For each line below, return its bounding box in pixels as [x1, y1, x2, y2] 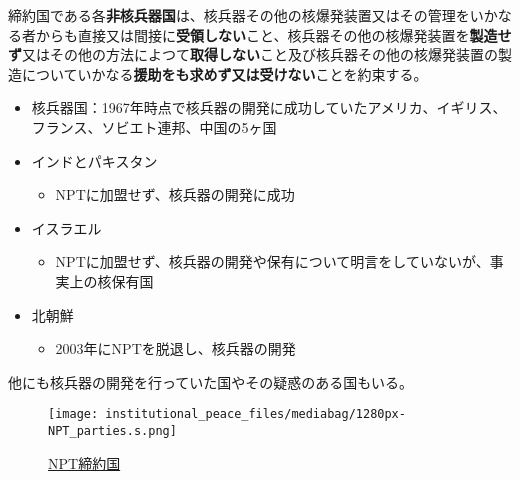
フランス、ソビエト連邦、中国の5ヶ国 [31, 116, 277, 137]
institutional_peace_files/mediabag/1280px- [105, 407, 406, 422]
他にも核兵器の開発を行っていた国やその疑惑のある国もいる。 [8, 371, 414, 392]
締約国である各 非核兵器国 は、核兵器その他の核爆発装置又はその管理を [8, 5, 470, 25]
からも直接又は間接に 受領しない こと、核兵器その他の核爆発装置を [35, 24, 470, 45]
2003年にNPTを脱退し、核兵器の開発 [55, 338, 296, 359]
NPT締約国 [48, 452, 121, 473]
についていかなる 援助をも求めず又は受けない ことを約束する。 [21, 63, 428, 84]
